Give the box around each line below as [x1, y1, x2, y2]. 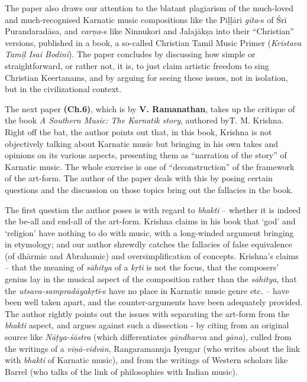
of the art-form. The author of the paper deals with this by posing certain [5, 172, 273, 184]
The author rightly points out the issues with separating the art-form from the [5, 307, 290, 319]
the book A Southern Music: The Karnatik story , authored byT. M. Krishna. [5, 114, 284, 126]
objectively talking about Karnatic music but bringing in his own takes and [5, 137, 278, 149]
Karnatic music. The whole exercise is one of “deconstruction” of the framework [5, 160, 295, 172]
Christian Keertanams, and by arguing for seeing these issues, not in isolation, [5, 71, 288, 83]
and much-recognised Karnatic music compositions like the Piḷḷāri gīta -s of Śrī [5, 13, 287, 25]
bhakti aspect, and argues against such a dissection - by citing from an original [5, 319, 289, 331]
